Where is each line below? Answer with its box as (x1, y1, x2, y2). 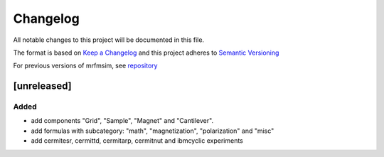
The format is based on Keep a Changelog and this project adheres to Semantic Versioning (13, 48, 279, 57)
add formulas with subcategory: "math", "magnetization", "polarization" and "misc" (31, 126, 274, 135)
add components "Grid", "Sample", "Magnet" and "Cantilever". (31, 117, 213, 125)
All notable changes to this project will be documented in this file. (13, 36, 205, 44)
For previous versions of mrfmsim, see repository (13, 61, 158, 70)
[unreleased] (13, 80, 73, 92)
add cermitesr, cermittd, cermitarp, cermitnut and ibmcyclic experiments (31, 136, 243, 145)
